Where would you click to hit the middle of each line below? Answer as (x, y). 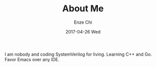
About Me (83, 9)
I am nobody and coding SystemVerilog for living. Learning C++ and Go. (78, 54)
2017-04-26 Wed (83, 32)
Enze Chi (83, 22)
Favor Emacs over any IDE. (32, 59)
